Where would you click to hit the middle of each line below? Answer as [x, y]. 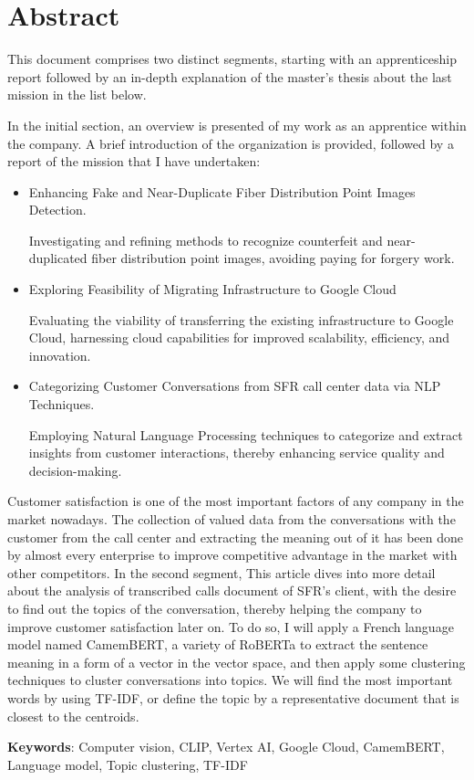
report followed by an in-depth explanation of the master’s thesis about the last [230, 76]
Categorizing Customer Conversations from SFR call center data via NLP [235, 386]
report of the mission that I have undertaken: [134, 161]
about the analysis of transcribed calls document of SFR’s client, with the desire [232, 590]
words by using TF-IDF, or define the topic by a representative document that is [233, 697]
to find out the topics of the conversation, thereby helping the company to [215, 608]
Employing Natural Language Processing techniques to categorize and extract [246, 434]
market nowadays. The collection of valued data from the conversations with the [232, 519]
